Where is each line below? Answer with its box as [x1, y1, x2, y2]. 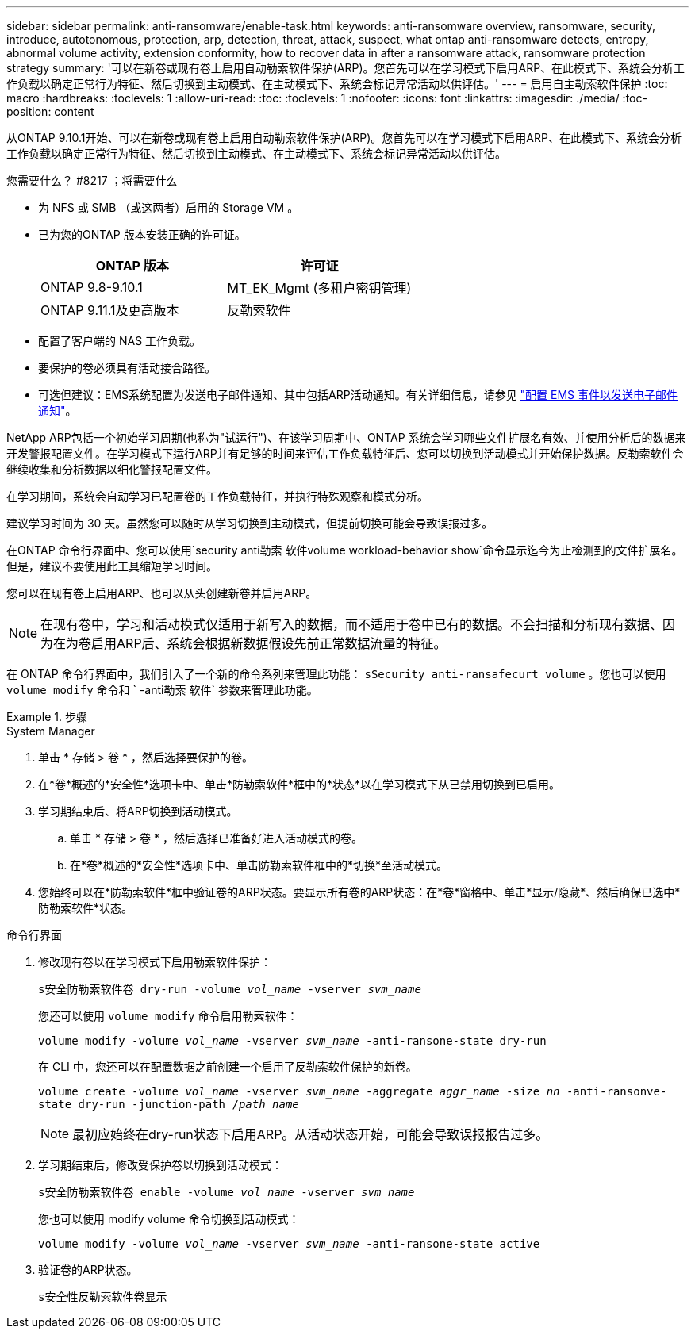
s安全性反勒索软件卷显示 [38, 1291, 167, 1303]
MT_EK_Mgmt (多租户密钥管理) [227, 280, 412, 296]
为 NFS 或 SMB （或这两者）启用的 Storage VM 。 [38, 201, 299, 214]
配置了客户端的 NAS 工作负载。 [38, 334, 202, 347]
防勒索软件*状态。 [38, 901, 133, 915]
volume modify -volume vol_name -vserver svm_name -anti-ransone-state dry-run [38, 1034, 547, 1047]
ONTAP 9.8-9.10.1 [40, 279, 143, 295]
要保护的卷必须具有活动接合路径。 [38, 361, 216, 374]
